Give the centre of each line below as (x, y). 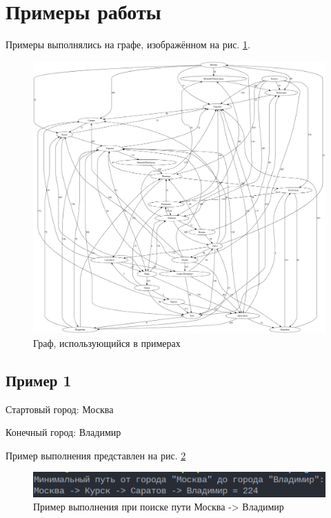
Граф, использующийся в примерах (107, 342)
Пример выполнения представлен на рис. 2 (96, 455)
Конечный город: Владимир (63, 432)
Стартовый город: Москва (60, 409)
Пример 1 (39, 380)
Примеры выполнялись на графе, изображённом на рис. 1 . (128, 44)
